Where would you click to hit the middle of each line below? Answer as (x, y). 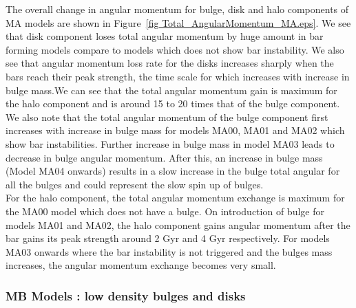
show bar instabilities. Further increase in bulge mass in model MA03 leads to (170, 143)
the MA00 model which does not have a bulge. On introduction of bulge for (165, 211)
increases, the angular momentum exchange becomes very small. (141, 265)
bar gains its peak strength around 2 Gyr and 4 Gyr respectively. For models (168, 238)
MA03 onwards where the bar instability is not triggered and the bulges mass (169, 251)
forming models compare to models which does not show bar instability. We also (175, 49)
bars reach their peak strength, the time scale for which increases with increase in (178, 76)
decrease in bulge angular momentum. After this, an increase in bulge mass (164, 157)
